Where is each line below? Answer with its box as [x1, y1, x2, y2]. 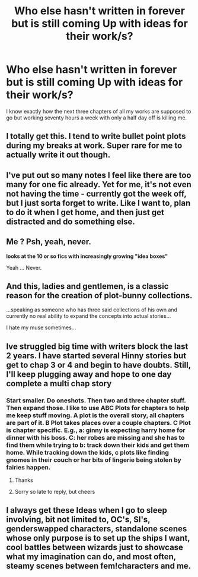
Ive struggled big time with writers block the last [6, 341, 189, 351]
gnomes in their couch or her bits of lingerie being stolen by [6, 456, 182, 464]
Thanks [14, 477, 34, 484]
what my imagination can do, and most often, [6, 551, 176, 562]
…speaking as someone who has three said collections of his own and [6, 306, 178, 313]
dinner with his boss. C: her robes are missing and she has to [6, 433, 185, 442]
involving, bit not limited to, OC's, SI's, [6, 515, 151, 525]
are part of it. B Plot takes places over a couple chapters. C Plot [6, 418, 191, 427]
